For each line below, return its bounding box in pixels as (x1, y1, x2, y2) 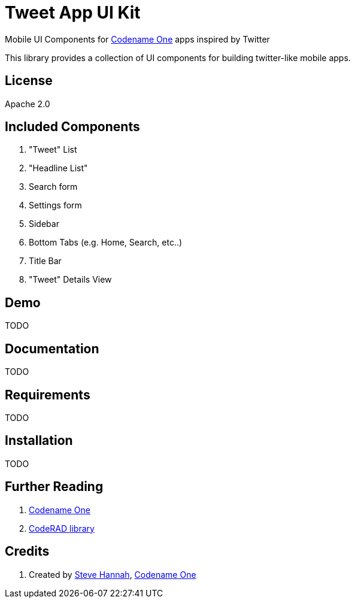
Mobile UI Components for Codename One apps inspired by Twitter (5, 34, 270, 44)
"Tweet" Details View (29, 274, 112, 285)
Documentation (5, 341, 99, 356)
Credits (5, 544, 50, 559)
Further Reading (5, 479, 104, 495)
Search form (29, 181, 78, 192)
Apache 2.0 (5, 98, 50, 109)
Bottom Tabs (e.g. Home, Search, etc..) (29, 237, 183, 248)
